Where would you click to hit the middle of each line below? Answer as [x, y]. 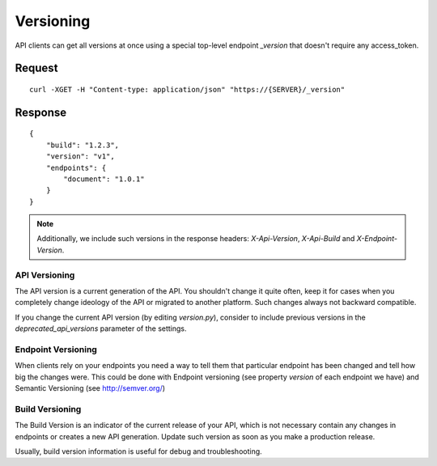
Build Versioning [48, 409]
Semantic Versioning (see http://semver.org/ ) [90, 388]
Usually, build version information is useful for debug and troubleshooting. [138, 451]
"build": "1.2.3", [83, 145]
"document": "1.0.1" [104, 179]
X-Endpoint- [377, 239]
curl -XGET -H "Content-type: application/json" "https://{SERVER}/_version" [187, 89]
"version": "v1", [80, 157]
